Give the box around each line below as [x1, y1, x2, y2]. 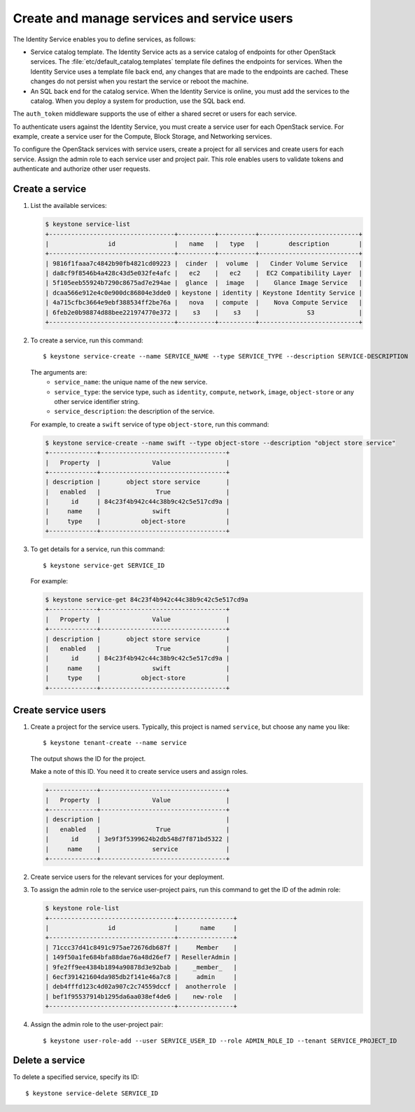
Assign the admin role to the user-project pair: [30, 1020, 164, 1029]
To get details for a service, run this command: [30, 545, 165, 553]
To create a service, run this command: [30, 336, 143, 345]
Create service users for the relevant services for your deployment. [30, 873, 225, 881]
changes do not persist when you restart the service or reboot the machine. [30, 77, 248, 85]
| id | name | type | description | [45, 239, 363, 248]
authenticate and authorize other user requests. [13, 165, 150, 173]
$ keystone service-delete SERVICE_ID [25, 1089, 159, 1097]
